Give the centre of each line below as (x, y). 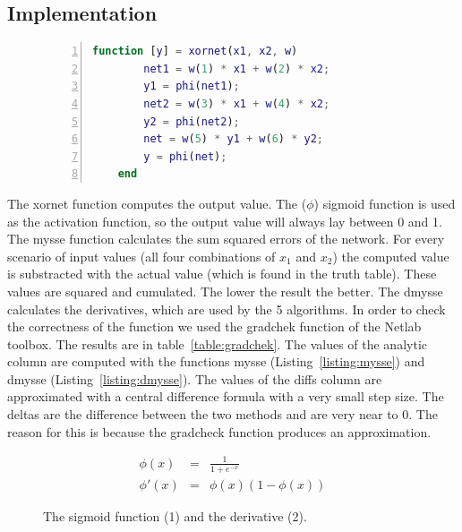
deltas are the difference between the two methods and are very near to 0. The (222, 414)
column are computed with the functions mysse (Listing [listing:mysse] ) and (216, 361)
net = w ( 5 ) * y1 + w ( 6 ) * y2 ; (233, 139)
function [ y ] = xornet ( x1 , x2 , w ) (195, 51)
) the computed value (391, 256)
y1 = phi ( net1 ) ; (192, 86)
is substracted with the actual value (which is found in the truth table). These (222, 274)
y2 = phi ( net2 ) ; (192, 121)
